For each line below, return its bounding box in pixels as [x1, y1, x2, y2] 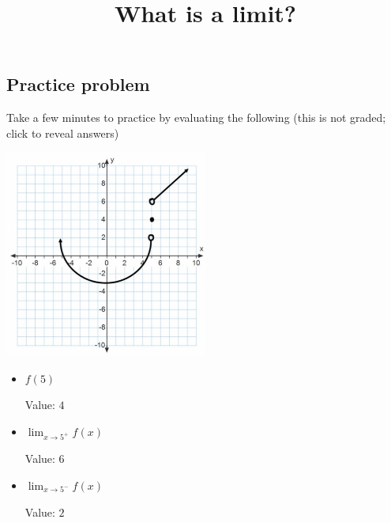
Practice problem [6, 72, 150, 97]
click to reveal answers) [6, 124, 119, 141]
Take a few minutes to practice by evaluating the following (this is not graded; [6, 109, 386, 126]
